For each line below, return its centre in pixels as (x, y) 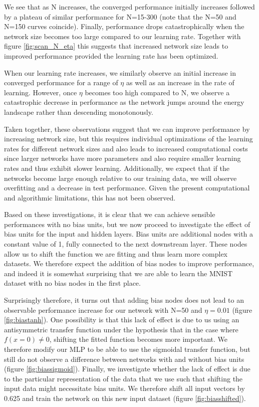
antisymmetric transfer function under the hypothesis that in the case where (121, 329)
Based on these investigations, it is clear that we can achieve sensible (110, 214)
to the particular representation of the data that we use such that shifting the (123, 378)
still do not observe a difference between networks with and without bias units (124, 359)
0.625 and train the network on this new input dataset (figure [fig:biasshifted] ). (125, 398)
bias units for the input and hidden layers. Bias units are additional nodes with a (129, 234)
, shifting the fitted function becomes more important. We (138, 339)
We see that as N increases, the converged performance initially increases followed (129, 7)
